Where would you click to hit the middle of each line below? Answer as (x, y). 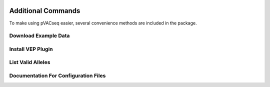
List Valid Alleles (30, 62)
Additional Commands (45, 11)
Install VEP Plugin (31, 49)
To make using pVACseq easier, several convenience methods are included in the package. (103, 23)
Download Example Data (39, 36)
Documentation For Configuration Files (57, 75)
